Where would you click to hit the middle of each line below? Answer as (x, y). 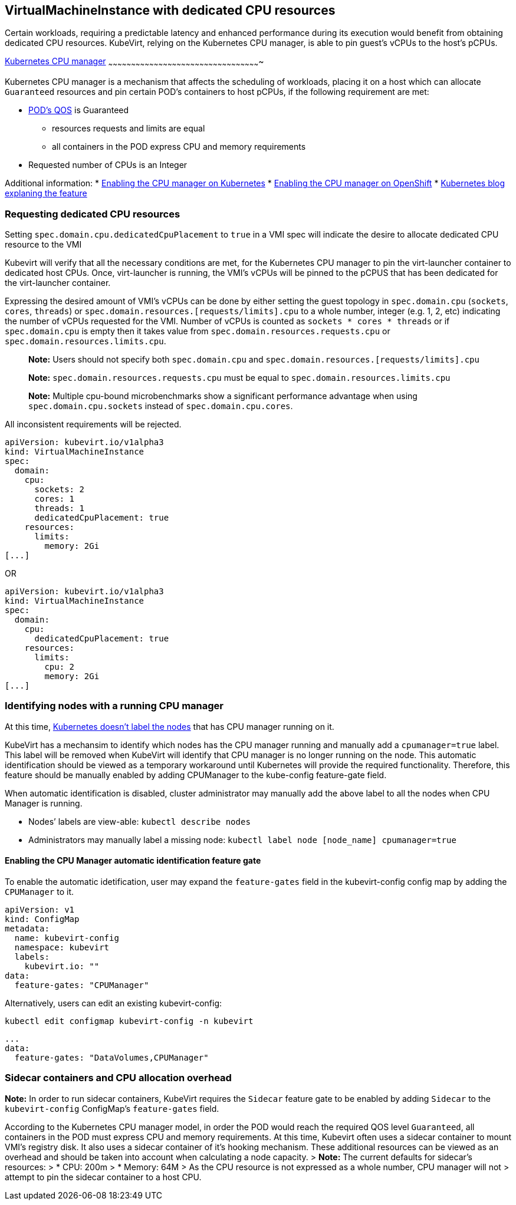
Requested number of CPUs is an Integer (108, 165)
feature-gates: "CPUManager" (82, 985)
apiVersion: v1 (40, 909)
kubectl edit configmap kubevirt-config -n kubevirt (129, 1021)
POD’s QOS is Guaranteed (79, 110)
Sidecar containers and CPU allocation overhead (118, 1078)
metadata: (27, 928)
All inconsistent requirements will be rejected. (93, 424)
